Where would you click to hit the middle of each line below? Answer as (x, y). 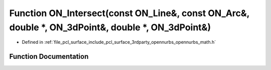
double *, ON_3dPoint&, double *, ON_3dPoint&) (110, 27)
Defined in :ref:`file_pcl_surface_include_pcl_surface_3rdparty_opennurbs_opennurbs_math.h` (119, 42)
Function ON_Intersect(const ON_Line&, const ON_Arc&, (129, 13)
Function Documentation (49, 57)
